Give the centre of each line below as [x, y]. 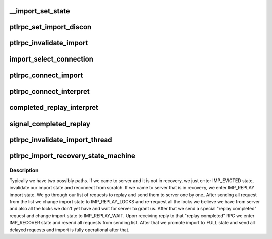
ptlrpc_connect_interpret [50, 92]
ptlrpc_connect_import [46, 75]
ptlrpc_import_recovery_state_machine [73, 156]
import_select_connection [51, 59]
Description [24, 170]
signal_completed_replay [50, 124]
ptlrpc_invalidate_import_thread [61, 139]
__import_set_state [40, 11]
